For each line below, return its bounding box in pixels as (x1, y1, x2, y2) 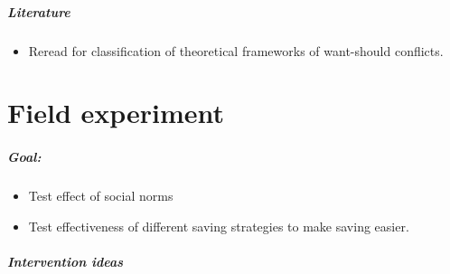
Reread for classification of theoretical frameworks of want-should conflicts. (28, 41, 444, 60)
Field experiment (7, 94, 225, 131)
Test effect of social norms (28, 186, 173, 205)
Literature (7, 2, 70, 21)
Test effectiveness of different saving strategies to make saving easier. (28, 216, 409, 235)
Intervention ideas (7, 251, 124, 270)
